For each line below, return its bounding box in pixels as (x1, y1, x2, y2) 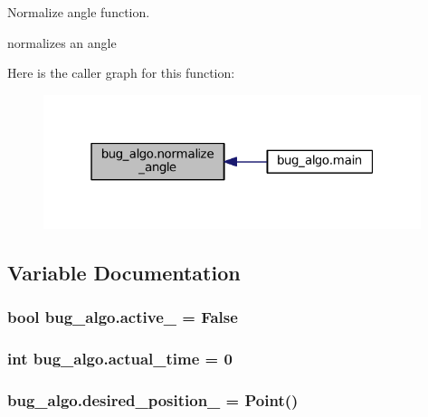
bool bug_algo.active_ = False (7, 306, 238, 328)
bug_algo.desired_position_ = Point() (7, 389, 299, 412)
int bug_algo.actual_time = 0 (7, 347, 233, 370)
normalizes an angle (7, 33, 117, 52)
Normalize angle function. (7, 3, 150, 21)
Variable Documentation (7, 259, 241, 287)
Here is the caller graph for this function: (7, 63, 235, 82)
